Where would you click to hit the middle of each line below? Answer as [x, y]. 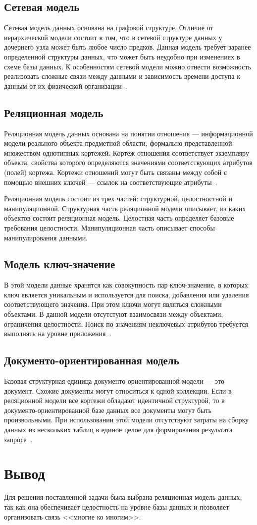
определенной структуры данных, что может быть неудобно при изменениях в [122, 56]
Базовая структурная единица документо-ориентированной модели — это [114, 381]
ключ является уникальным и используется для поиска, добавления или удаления [127, 294]
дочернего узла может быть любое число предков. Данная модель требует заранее [128, 47]
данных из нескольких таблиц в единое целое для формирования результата [118, 430]
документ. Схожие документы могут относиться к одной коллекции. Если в [118, 390]
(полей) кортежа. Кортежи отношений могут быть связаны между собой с [116, 172]
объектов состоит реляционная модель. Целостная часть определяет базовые [119, 218]
